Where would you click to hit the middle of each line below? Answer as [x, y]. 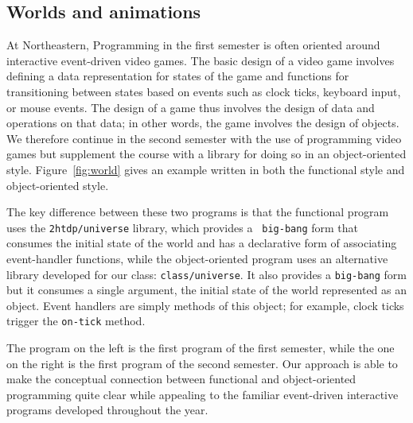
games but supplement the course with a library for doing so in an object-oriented [206, 154]
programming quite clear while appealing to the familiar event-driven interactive [203, 394]
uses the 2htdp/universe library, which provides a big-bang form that [182, 227]
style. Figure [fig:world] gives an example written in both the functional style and [206, 169]
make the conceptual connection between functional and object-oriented [181, 379]
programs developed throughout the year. [107, 410]
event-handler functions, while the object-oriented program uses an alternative [197, 258]
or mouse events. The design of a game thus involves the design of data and [191, 107]
